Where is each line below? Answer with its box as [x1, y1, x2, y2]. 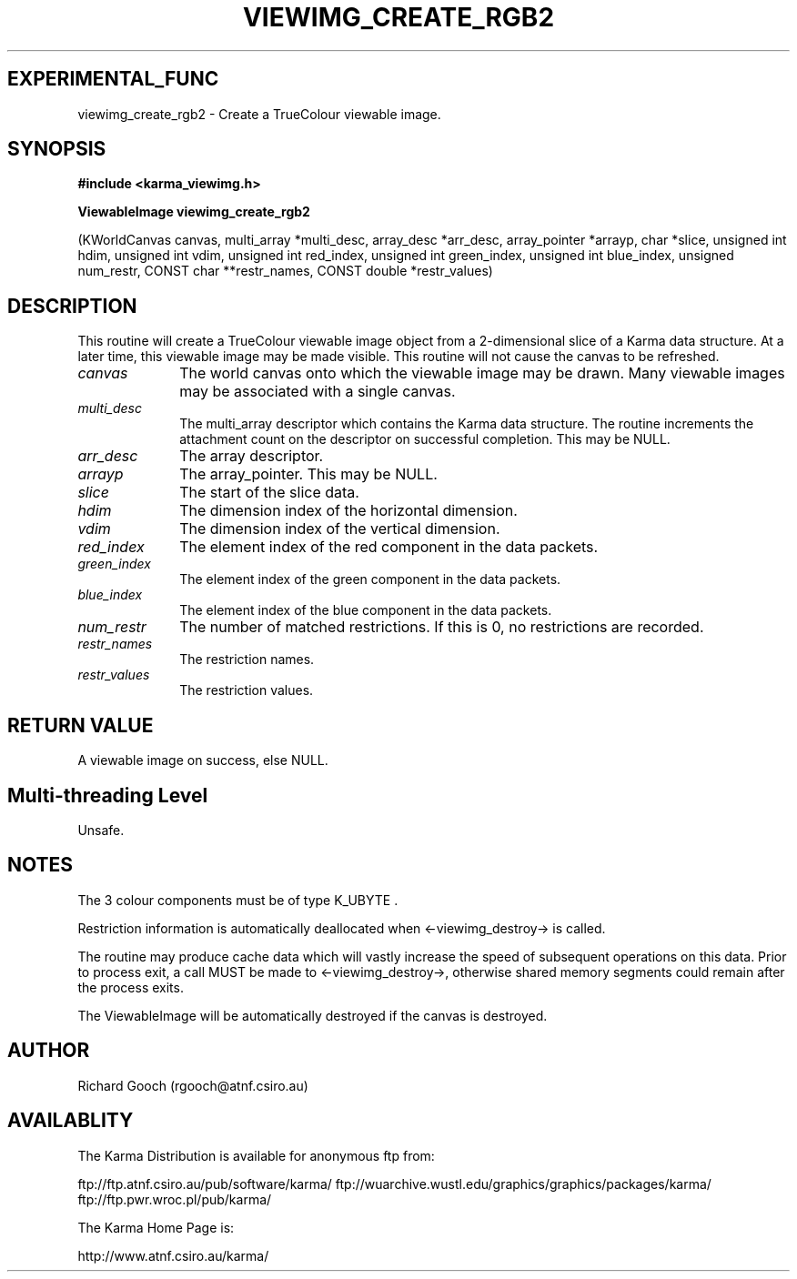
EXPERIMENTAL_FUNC [7, 67, 219, 91]
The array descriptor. [179, 447, 324, 466]
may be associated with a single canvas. [179, 382, 456, 401]
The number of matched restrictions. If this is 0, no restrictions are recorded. [179, 618, 704, 637]
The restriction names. [179, 651, 315, 668]
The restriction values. [179, 682, 314, 699]
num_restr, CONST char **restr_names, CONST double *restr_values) [77, 263, 493, 279]
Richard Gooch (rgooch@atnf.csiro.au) [77, 1077, 308, 1093]
